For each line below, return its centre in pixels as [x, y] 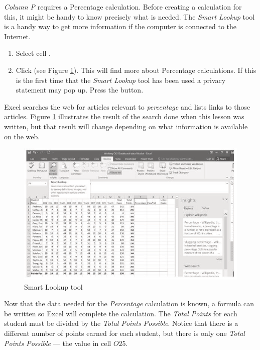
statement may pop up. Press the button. [80, 90]
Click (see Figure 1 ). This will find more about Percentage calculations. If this [136, 70]
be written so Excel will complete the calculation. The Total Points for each [121, 313]
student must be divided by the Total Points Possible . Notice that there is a [121, 323]
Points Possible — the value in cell [58, 343]
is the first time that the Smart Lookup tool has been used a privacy [121, 80]
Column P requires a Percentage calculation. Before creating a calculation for [123, 7]
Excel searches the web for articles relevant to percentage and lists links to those [127, 106]
